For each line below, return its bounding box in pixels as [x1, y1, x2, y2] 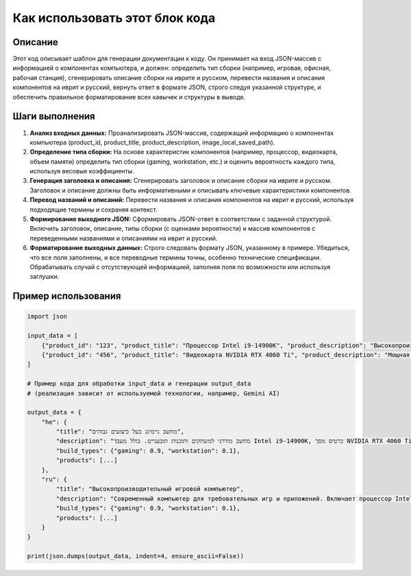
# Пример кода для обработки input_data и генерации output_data [27, 380, 251, 388]
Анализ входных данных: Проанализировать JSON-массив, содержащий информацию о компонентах [29, 129, 334, 137]
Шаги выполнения [12, 110, 95, 123]
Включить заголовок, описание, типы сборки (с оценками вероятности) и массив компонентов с [29, 225, 316, 233]
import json [27, 312, 68, 321]
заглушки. [29, 273, 60, 281]
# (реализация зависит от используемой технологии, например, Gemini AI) [27, 389, 280, 397]
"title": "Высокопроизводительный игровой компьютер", [55, 485, 245, 493]
